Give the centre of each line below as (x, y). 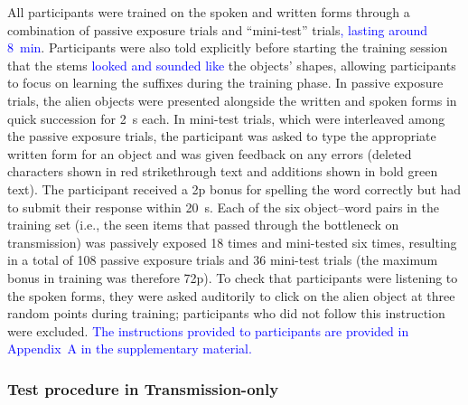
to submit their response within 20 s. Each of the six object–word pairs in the (223, 207)
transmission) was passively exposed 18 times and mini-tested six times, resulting (232, 242)
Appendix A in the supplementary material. (130, 348)
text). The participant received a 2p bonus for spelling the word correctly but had (234, 188)
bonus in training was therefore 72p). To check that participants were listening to (233, 277)
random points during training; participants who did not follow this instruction (226, 313)
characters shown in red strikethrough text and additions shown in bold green (223, 171)
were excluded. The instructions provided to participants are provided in (208, 330)
